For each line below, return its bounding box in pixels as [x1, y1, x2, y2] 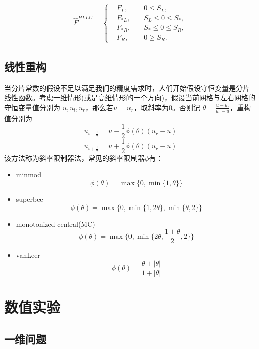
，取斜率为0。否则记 [133, 102, 200, 112]
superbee [16, 194, 43, 204]
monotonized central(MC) [16, 218, 95, 229]
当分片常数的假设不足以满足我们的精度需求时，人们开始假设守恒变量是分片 [4, 82, 250, 93]
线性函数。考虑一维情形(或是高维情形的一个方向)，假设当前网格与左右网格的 [4, 92, 255, 103]
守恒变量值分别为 [4, 102, 60, 112]
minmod [16, 169, 41, 180]
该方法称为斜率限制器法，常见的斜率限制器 [4, 152, 145, 163]
